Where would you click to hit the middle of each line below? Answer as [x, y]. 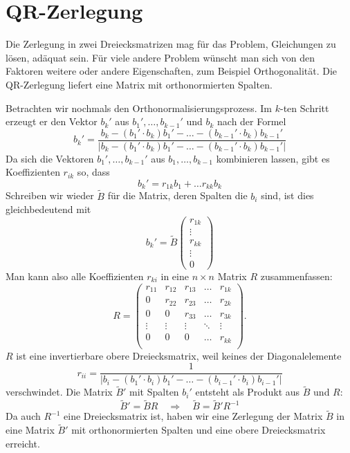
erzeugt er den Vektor [52, 121]
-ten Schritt [305, 108]
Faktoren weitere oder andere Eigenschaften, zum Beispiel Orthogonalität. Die [172, 71]
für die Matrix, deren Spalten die [177, 195]
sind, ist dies [287, 195]
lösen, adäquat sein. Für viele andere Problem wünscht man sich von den [160, 57]
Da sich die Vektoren [50, 158]
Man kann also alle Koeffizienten [75, 276]
